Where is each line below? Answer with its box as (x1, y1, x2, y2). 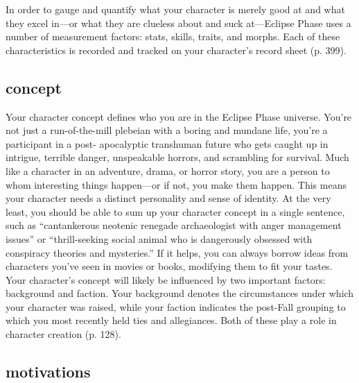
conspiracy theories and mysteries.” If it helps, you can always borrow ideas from (6, 245, 349, 259)
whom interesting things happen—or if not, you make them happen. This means (6, 177, 347, 191)
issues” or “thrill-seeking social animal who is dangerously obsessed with (6, 231, 313, 246)
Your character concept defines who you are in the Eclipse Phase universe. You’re (6, 109, 352, 124)
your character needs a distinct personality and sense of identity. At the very (6, 191, 331, 205)
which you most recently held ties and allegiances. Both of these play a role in (6, 313, 337, 327)
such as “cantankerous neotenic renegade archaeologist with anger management (6, 218, 342, 232)
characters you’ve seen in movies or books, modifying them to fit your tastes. (6, 259, 333, 273)
